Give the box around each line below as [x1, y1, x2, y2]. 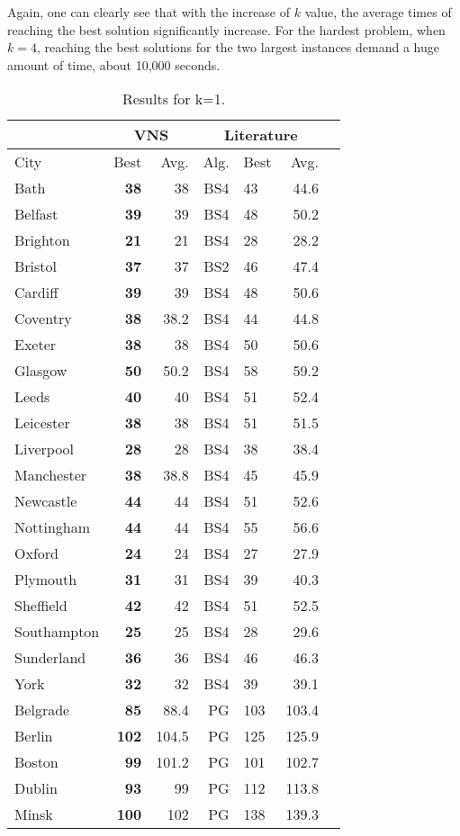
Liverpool [14, 438, 75, 460]
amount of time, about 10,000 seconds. [7, 55, 221, 74]
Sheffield [14, 595, 68, 616]
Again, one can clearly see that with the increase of [7, 3, 291, 21]
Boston [14, 751, 59, 773]
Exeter [14, 334, 57, 355]
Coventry [14, 308, 72, 329]
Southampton [14, 621, 100, 643]
